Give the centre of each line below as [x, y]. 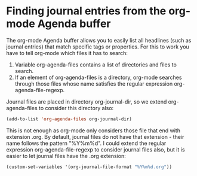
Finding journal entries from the [86, 11]
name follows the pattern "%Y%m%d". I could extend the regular [86, 143]
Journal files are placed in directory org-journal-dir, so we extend [87, 101]
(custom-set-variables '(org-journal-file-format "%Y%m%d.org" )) [89, 167]
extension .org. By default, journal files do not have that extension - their [95, 136]
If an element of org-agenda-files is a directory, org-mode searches [98, 77]
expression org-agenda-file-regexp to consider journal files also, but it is [96, 149]
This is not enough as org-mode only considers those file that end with [93, 131]
